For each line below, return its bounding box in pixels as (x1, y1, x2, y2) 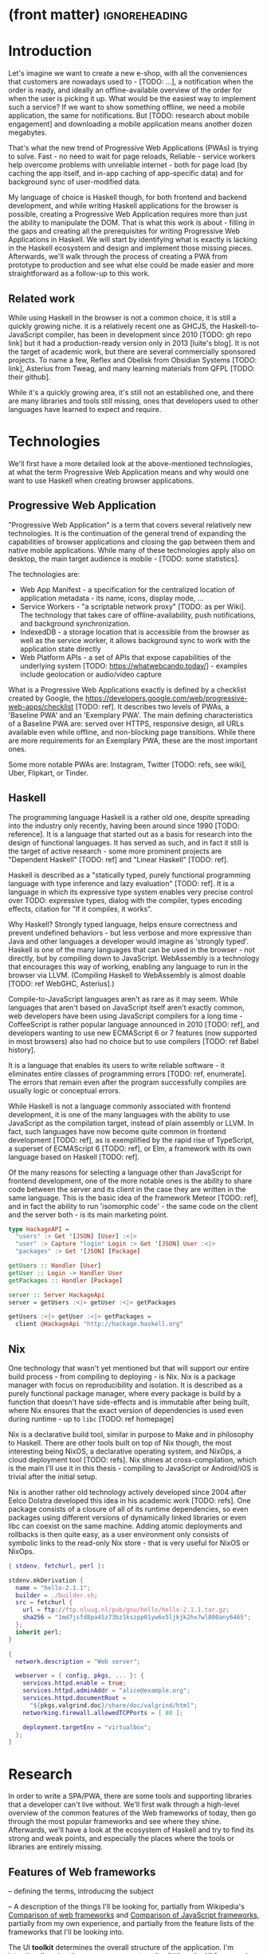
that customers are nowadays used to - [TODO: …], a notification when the (8, 77, 253, 87)
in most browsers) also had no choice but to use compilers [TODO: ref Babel (8, 1036, 259, 1046)
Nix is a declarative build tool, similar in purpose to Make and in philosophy (8, 1429, 254, 1439)
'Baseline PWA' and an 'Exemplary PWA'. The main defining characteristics (8, 710, 253, 720)
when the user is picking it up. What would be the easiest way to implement (8, 94, 257, 104)
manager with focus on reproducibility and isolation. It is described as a (8, 1380, 243, 1390)
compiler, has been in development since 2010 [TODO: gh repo (45, 329, 252, 339)
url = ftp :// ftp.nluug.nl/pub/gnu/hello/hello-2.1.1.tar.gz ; (22, 1606, 230, 1615)
